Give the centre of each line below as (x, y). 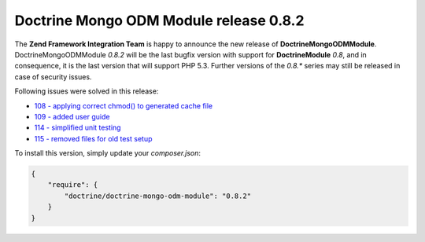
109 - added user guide (72, 116)
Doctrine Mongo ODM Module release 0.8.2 (159, 20)
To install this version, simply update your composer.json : (107, 153)
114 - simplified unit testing (78, 128)
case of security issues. (53, 77)
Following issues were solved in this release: (87, 91)
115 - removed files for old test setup (93, 138)
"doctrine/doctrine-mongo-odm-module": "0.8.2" (158, 196)
